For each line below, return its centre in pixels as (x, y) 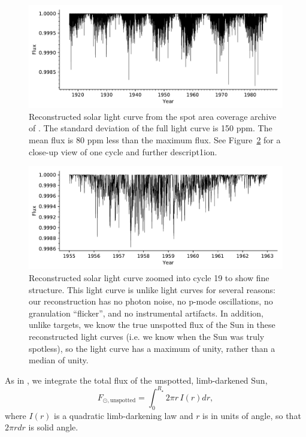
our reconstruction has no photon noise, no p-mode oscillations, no (151, 301)
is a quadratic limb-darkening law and (124, 415)
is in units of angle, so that (252, 415)
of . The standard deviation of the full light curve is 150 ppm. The (151, 128)
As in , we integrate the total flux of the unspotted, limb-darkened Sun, (136, 380)
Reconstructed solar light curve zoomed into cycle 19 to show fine (149, 278)
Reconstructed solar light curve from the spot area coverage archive (153, 116)
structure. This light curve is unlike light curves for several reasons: (152, 289)
